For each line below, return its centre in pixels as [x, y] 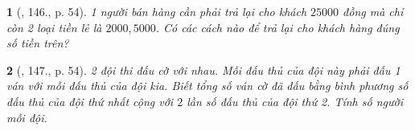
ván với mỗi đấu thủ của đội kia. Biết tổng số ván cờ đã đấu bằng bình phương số [207, 86]
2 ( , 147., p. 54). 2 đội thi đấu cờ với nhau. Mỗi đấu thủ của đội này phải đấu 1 [203, 70]
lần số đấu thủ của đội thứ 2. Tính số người [295, 101]
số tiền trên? [38, 43]
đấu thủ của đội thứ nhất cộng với [90, 101]
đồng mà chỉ [373, 11]
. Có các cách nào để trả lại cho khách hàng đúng [277, 27]
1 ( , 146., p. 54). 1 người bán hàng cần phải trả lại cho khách [157, 11]
